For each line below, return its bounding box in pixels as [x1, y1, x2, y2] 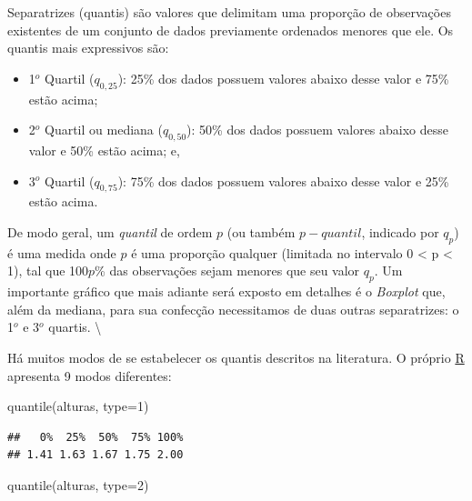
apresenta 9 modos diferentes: [7, 366, 172, 385]
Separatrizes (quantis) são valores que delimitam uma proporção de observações [7, 3, 451, 21]
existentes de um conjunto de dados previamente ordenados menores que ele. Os [7, 20, 454, 39]
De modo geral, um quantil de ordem [7, 222, 213, 241]
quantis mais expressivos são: [7, 38, 169, 57]
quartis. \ [48, 317, 102, 336]
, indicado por [361, 222, 439, 241]
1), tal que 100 [7, 261, 89, 280]
